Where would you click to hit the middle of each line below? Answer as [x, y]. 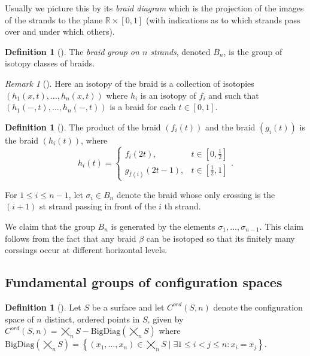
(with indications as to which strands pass [223, 19]
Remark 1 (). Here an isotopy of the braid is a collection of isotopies [130, 83]
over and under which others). [60, 31]
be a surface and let [128, 307]
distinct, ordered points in [92, 319]
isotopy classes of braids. [50, 63]
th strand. [183, 206]
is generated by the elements [163, 226]
